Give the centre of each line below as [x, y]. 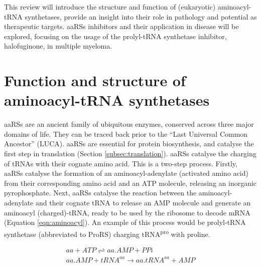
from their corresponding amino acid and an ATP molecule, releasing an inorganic [130, 183]
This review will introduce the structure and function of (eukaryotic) [110, 7]
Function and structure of [95, 80]
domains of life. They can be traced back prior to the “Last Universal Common [126, 133]
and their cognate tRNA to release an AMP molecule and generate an [143, 203]
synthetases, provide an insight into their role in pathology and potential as [141, 16]
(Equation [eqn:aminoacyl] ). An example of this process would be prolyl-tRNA [125, 222]
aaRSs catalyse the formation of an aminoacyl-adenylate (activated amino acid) [126, 173]
